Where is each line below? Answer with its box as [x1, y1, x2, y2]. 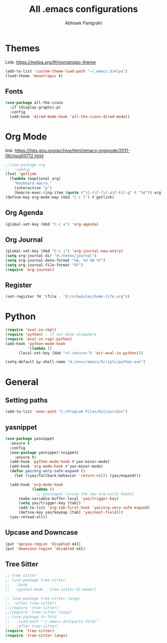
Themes [5, 42, 40, 54]
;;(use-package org [5, 162, 46, 167]
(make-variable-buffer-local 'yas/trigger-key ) [18, 496, 119, 501]
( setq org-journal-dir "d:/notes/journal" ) [5, 253, 97, 258]
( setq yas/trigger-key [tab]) [18, 501, 81, 506]
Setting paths [5, 396, 48, 404]
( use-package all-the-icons [5, 101, 64, 106]
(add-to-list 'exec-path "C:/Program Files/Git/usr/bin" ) [5, 409, 128, 414]
